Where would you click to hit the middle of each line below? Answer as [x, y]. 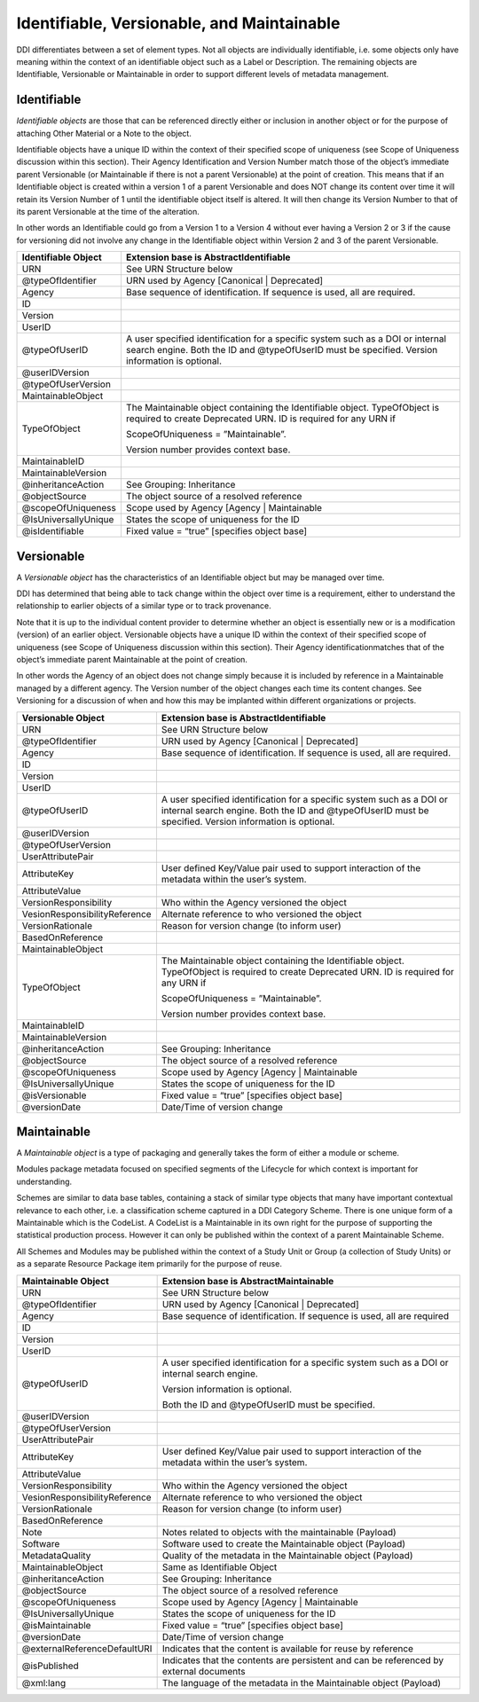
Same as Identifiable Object [220, 1567]
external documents [204, 1671]
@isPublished [50, 1666]
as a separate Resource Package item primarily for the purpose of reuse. [149, 1264]
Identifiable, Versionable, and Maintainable [178, 23]
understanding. [44, 1181]
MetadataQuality [56, 1555]
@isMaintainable [56, 1625]
